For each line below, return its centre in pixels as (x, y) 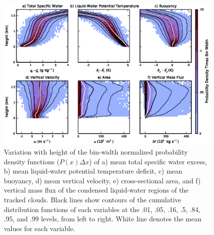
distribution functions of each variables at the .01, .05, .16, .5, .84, (102, 209)
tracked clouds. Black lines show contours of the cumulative (93, 199)
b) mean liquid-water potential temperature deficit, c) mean (93, 171)
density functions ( (32, 161)
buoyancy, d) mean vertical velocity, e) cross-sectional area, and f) (102, 180)
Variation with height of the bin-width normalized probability (96, 152)
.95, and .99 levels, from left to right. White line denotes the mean (103, 219)
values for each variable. (40, 228)
